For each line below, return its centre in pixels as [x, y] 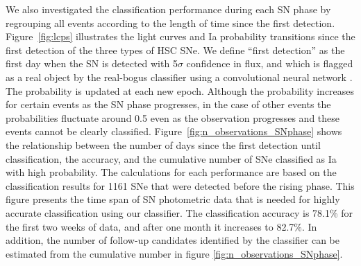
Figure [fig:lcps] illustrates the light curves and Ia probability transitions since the [180, 36]
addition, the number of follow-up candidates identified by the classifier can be [173, 240]
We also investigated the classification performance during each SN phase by [168, 9]
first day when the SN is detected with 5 [92, 63]
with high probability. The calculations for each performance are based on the [171, 172]
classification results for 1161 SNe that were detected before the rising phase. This [180, 185]
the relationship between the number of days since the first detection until [163, 144]
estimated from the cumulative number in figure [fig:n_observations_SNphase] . [174, 253]
